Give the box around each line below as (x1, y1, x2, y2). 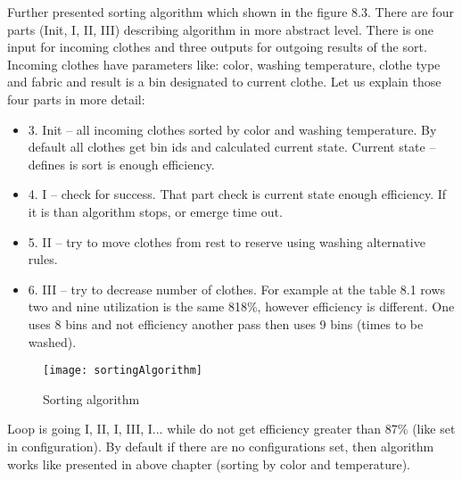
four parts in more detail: (7, 89, 145, 108)
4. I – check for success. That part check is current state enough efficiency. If (28, 185, 447, 203)
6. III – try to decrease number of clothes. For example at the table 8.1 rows (28, 279, 446, 298)
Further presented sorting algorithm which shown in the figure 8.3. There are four (7, 3, 454, 21)
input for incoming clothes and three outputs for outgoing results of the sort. (7, 37, 427, 56)
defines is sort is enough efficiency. (28, 154, 215, 173)
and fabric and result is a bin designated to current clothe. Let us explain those (7, 72, 441, 91)
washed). (28, 332, 77, 351)
